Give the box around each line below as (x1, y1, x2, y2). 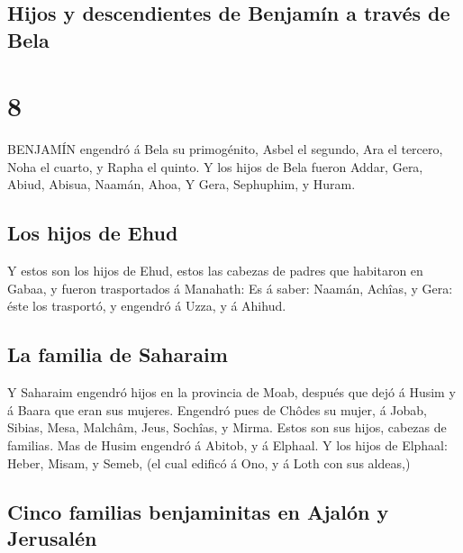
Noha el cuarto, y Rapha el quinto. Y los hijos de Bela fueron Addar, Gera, (7, 157, 423, 176)
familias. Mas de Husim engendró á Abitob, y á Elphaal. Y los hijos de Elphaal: (7, 436, 448, 455)
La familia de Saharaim (7, 340, 228, 368)
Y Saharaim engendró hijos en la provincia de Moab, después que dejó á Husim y (7, 383, 456, 402)
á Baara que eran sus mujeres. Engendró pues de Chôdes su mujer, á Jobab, (7, 400, 427, 419)
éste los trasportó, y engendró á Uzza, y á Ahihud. (7, 296, 286, 315)
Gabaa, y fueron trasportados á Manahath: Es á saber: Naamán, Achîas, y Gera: (7, 278, 453, 297)
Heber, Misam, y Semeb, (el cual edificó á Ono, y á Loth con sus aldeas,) (7, 453, 411, 472)
